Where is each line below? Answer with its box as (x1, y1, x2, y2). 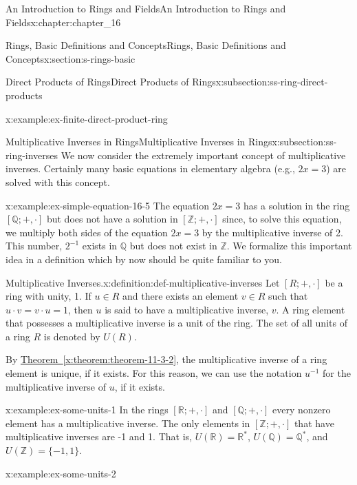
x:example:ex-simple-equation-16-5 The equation (6, 198, 210, 212)
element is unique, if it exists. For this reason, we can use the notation (6, 366, 302, 380)
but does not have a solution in (46, 211, 178, 226)
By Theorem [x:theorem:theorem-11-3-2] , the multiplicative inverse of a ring (6, 352, 327, 367)
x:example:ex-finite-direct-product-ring (6, 111, 168, 125)
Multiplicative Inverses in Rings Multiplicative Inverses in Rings (6, 134, 272, 149)
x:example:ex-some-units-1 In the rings (6, 402, 169, 417)
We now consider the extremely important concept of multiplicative (61, 147, 346, 162)
